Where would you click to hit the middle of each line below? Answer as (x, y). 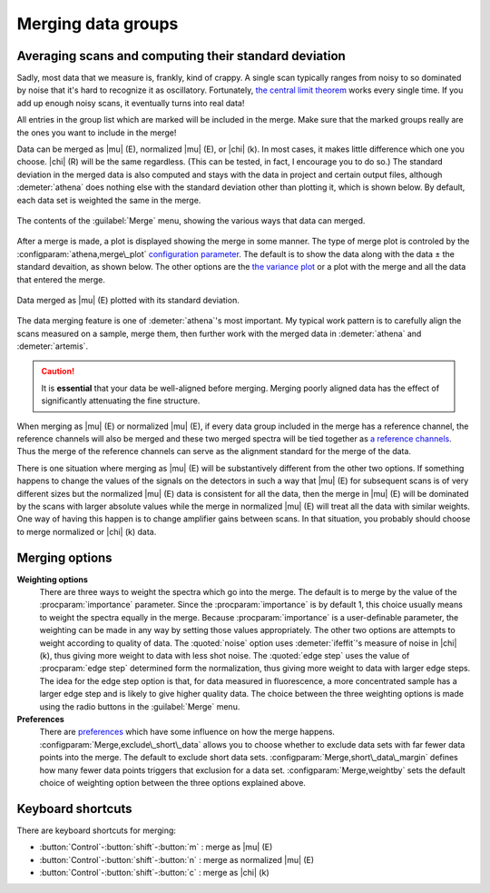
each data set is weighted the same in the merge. (109, 200)
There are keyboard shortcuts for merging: (97, 830)
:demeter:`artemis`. (53, 346)
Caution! (58, 372)
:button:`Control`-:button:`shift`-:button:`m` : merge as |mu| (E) (156, 847)
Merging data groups (98, 24)
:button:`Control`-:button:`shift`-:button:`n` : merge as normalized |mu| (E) (177, 859)
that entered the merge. (61, 279)
